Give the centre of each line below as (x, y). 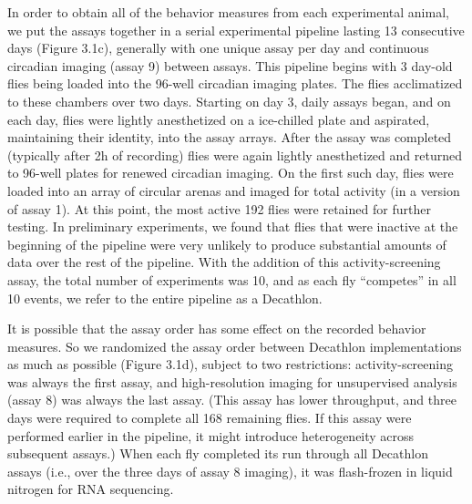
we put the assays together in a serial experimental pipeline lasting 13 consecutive (236, 30)
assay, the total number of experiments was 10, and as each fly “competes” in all (232, 279)
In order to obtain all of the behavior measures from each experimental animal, (228, 12)
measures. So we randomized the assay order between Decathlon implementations (235, 346)
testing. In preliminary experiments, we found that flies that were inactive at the (233, 226)
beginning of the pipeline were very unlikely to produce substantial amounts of (227, 244)
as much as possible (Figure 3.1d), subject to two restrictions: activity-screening (230, 364)
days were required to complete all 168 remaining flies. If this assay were (210, 418)
